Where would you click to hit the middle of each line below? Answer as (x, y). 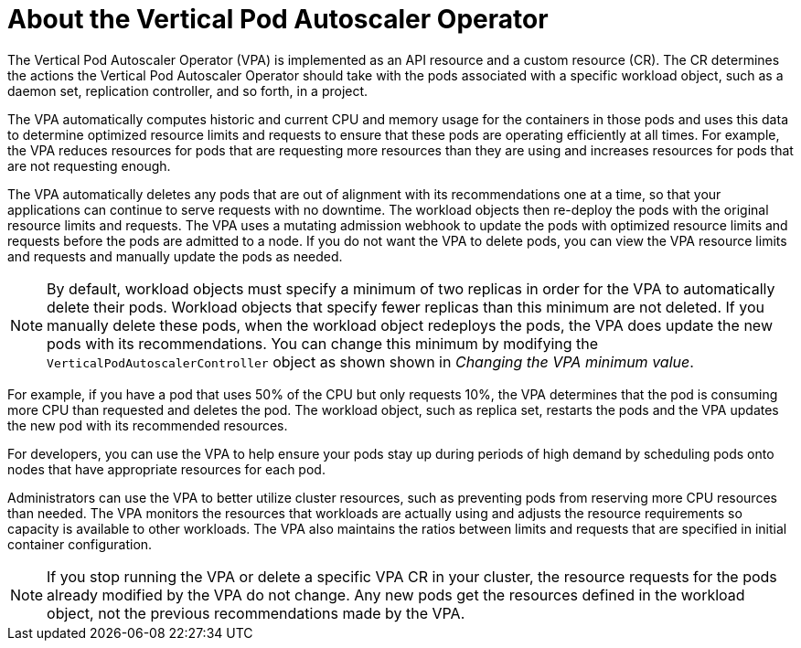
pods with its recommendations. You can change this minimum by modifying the (323, 343)
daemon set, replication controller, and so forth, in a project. (188, 90)
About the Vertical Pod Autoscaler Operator (278, 19)
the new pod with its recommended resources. (148, 425)
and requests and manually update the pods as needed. (175, 256)
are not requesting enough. (89, 165)
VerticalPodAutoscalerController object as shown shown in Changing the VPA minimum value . (370, 361)
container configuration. (80, 544)
